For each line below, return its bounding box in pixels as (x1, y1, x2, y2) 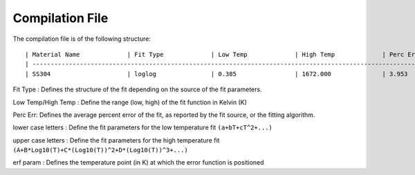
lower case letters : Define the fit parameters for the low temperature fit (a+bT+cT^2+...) (12, 123, 273, 131)
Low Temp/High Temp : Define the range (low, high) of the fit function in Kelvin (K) (12, 98, 247, 107)
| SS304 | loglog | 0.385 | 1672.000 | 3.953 (25, 70, 408, 77)
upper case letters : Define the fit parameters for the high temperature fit (12, 136, 220, 145)
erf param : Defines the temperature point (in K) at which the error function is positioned (12, 158, 264, 167)
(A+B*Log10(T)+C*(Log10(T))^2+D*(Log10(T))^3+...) (12, 146, 188, 154)
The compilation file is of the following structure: (12, 35, 151, 43)
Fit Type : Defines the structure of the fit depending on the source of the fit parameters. (12, 85, 262, 93)
